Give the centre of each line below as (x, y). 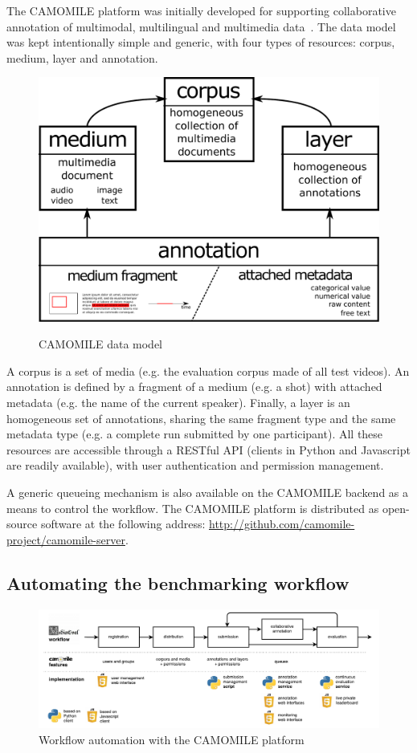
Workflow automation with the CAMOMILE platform (172, 739)
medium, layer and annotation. (82, 57)
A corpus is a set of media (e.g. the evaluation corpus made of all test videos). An (208, 370)
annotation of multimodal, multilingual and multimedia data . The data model (201, 26)
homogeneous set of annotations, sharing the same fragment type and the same (201, 418)
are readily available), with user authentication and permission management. (195, 465)
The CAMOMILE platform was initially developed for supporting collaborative (201, 10)
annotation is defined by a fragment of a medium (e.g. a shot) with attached (194, 387)
